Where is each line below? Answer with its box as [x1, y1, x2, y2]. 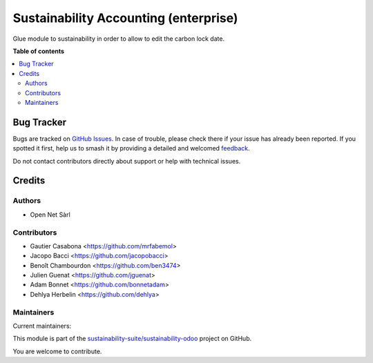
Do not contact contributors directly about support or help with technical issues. [12, 157, 241, 165]
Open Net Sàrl [30, 210, 70, 219]
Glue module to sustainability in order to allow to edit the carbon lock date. [12, 35, 224, 43]
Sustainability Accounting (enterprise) [12, 10, 238, 26]
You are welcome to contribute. [12, 347, 102, 355]
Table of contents [12, 47, 65, 55]
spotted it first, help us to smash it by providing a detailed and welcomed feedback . [12, 144, 250, 153]
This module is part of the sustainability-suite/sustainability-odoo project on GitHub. [12, 335, 252, 343]
